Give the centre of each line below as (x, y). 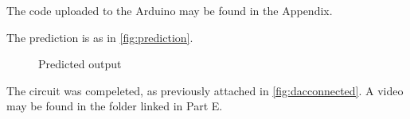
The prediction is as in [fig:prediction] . (100, 37)
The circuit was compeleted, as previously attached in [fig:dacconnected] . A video (205, 90)
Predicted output (80, 64)
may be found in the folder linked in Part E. (115, 106)
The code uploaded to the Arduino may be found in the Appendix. (170, 10)
